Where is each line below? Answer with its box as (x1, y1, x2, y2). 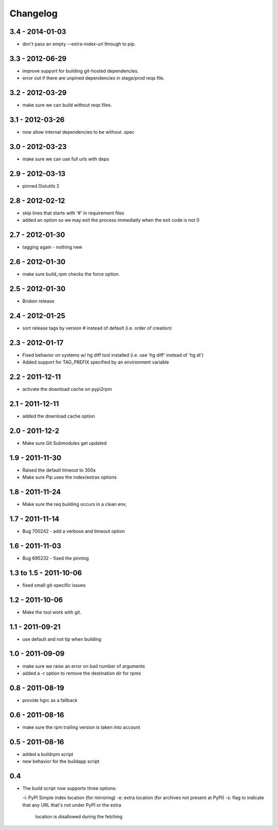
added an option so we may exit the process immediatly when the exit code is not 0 (22, 217, 200, 223)
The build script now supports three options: (22, 785, 117, 791)
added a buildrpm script (22, 751, 74, 757)
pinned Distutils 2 (22, 183, 60, 189)
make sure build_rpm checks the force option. (22, 271, 120, 277)
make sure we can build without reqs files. (22, 102, 112, 108)
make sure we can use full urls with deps (22, 156, 109, 162)
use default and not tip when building (22, 636, 101, 642)
